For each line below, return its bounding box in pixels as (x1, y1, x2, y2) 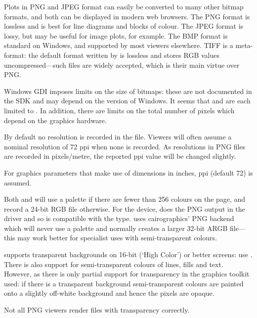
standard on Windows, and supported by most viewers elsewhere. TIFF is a (4, 40, 233, 50)
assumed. (4, 177, 32, 187)
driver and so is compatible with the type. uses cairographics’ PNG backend (4, 213, 234, 224)
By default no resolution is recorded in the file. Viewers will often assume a (4, 132, 232, 142)
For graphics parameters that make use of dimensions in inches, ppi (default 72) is (4, 167, 253, 178)
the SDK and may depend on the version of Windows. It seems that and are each (4, 95, 251, 106)
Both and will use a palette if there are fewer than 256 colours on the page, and (4, 194, 246, 204)
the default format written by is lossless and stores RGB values (28, 49, 220, 60)
